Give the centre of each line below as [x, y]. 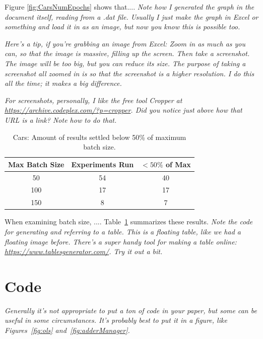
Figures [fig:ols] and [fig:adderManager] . [67, 330]
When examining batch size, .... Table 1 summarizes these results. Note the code [129, 222]
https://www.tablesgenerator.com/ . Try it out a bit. [84, 251]
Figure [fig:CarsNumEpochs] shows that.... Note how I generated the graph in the [129, 7]
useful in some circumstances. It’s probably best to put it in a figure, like [116, 320]
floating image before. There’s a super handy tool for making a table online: [121, 241]
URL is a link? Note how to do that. [61, 119]
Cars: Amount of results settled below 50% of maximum [100, 137]
